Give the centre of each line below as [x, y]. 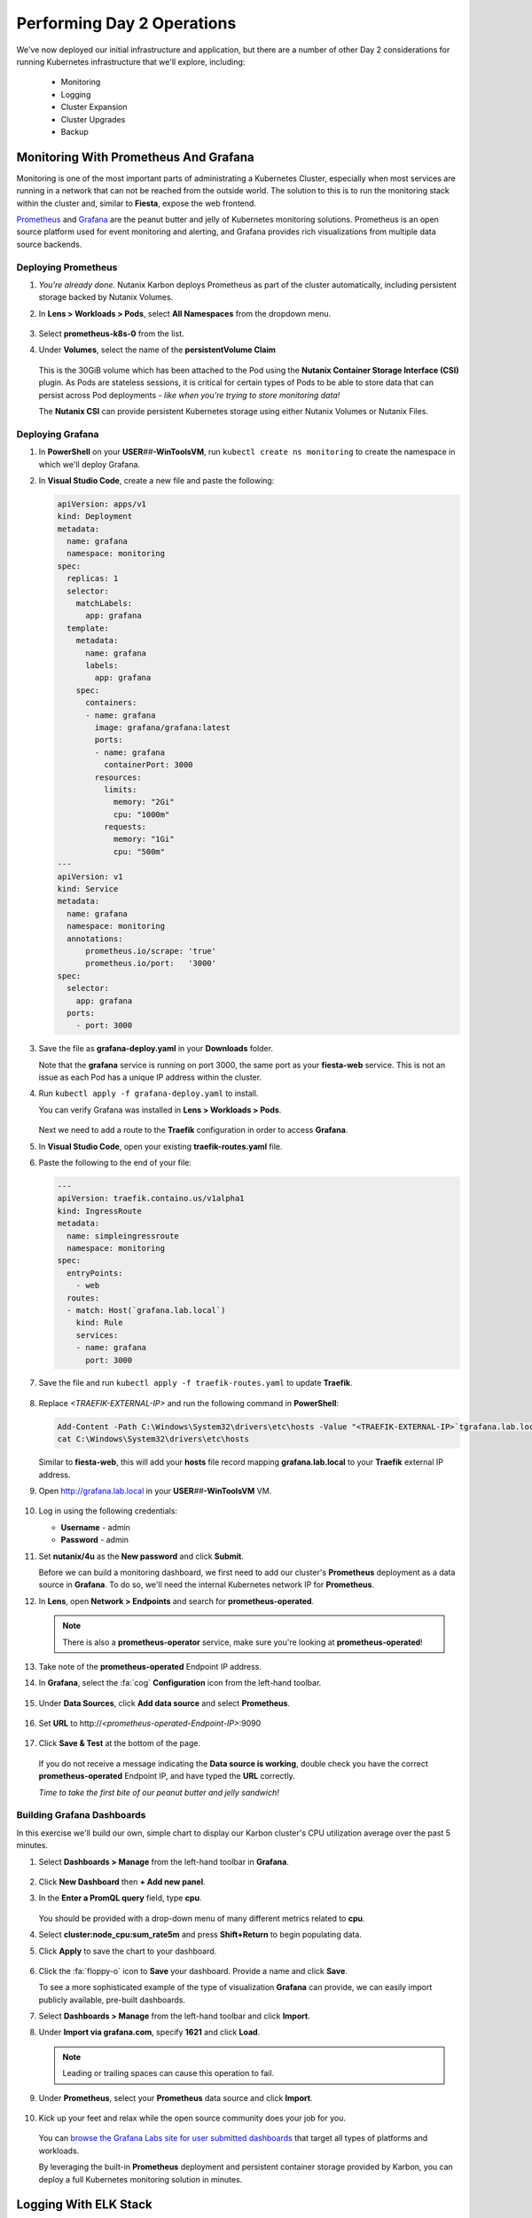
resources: [118, 777]
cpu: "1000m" [141, 814]
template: [88, 628]
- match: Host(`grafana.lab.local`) [146, 1310]
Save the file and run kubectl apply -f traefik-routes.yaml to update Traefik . [196, 1383]
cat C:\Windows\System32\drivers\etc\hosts [153, 1439]
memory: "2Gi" [144, 802]
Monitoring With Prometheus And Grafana [135, 157]
